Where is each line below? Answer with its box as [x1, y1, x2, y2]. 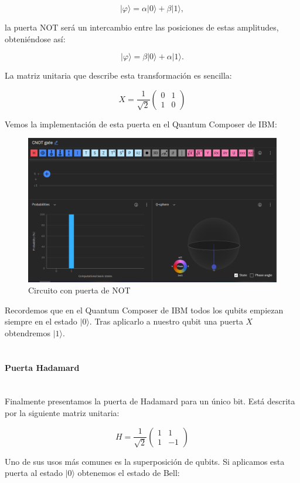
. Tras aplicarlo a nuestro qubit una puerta [89, 315, 243, 327]
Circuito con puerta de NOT [28, 284, 131, 296]
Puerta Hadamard [5, 361, 80, 373]
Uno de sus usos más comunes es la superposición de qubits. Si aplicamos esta [5, 455, 285, 467]
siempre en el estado [5, 315, 77, 327]
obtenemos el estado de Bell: [77, 467, 180, 479]
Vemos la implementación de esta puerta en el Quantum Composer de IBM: [5, 117, 277, 130]
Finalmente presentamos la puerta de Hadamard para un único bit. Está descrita [5, 395, 295, 407]
